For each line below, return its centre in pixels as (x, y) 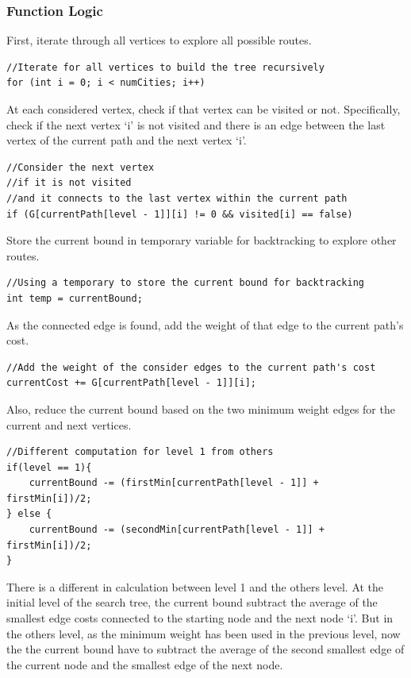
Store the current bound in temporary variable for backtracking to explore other (202, 240)
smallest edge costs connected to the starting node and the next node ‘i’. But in (200, 618)
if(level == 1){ (49, 467)
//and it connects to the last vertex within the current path (177, 198)
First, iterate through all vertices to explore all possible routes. (159, 40)
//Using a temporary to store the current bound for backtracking (186, 283)
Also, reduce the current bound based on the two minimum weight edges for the (201, 408)
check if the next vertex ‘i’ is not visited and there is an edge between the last (196, 124)
